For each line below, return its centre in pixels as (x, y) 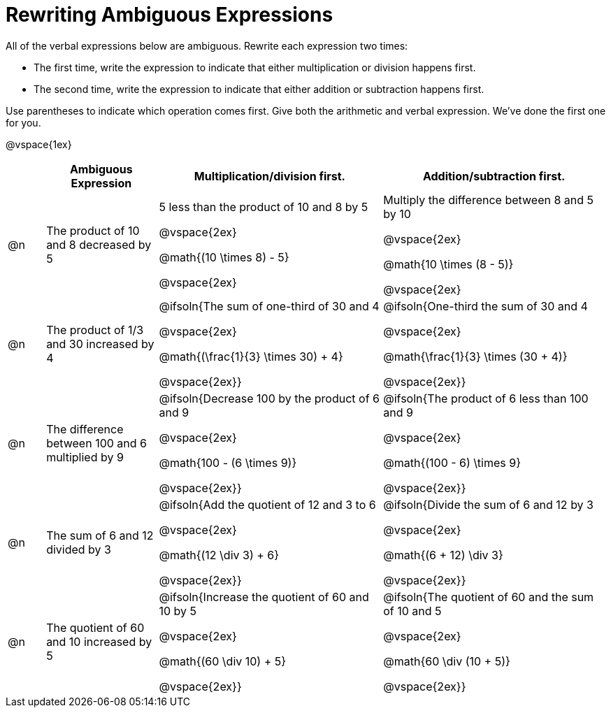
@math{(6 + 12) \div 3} (443, 555)
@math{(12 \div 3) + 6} (219, 555)
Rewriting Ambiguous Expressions (170, 15)
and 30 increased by (100, 344)
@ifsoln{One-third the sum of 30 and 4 (486, 306)
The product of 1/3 (95, 330)
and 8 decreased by (99, 244)
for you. (23, 122)
